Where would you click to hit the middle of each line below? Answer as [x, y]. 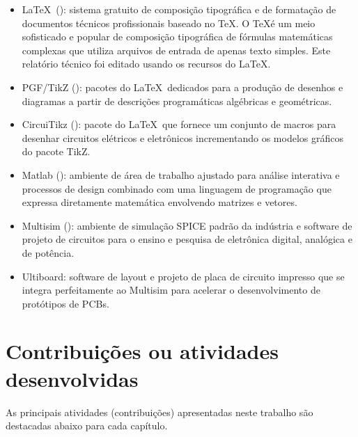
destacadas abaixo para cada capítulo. [87, 426]
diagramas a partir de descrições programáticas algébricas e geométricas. [177, 101]
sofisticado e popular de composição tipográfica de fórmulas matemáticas [177, 37]
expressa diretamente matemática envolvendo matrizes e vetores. [159, 202]
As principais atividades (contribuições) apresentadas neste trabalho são [159, 412]
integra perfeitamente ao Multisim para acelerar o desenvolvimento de [171, 290]
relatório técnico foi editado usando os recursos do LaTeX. [146, 64]
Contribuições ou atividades [142, 351]
